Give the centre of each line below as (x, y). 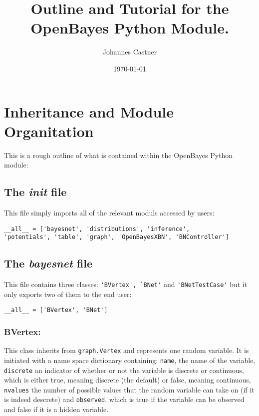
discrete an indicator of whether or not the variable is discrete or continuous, (124, 370)
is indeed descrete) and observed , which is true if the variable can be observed (124, 399)
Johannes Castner (130, 52)
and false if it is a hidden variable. (56, 409)
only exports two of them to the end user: (68, 294)
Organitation (49, 131)
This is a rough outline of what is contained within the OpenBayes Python (119, 155)
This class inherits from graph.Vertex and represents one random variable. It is (127, 350)
